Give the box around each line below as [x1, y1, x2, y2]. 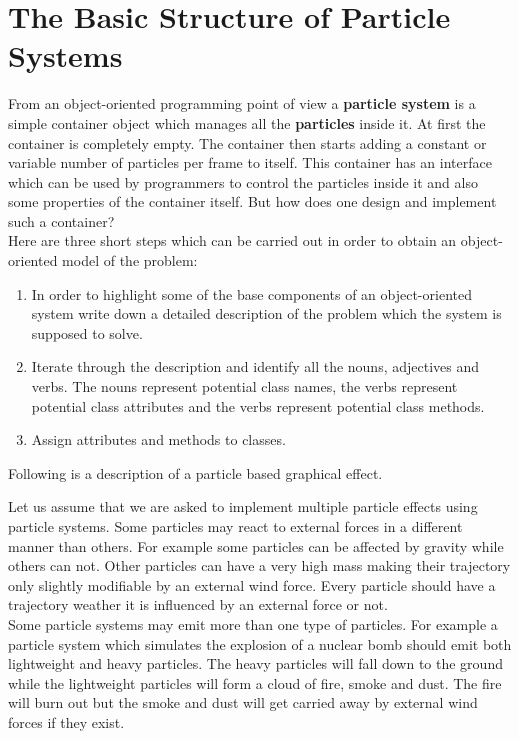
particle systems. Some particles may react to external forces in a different [8, 516, 463, 536]
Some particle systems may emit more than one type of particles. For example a [8, 613, 498, 634]
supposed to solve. [31, 322, 143, 343]
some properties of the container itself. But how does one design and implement [8, 191, 497, 212]
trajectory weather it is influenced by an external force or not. [8, 594, 388, 615]
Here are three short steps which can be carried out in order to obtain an [8, 230, 457, 251]
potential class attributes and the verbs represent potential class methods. [31, 395, 485, 416]
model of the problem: [62, 250, 198, 271]
